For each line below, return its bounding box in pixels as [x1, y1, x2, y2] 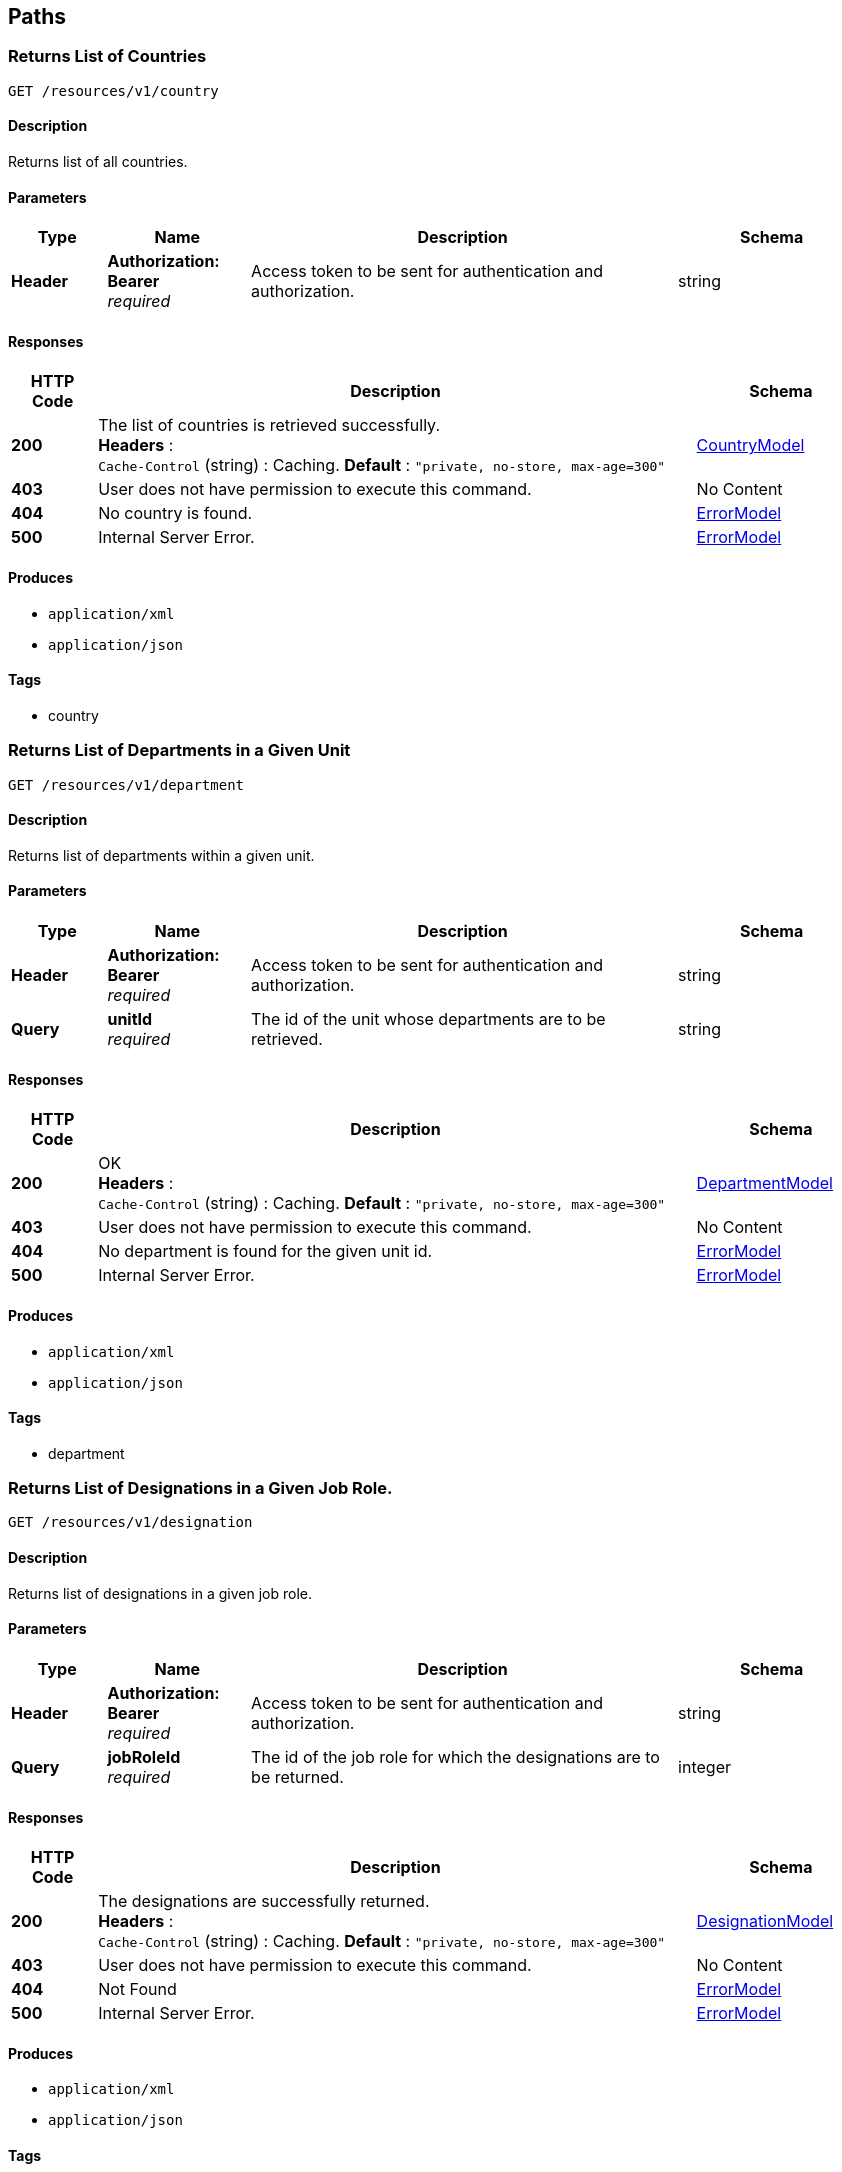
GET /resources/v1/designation [8, 1514, 253, 1531]
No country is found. [98, 503, 253, 524]
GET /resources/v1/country [8, 82, 219, 99]
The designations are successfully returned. [98, 1891, 430, 1912]
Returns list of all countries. [8, 153, 188, 171]
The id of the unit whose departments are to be [251, 1009, 606, 1030]
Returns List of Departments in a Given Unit [8, 740, 351, 761]
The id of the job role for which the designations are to [251, 1746, 660, 1767]
